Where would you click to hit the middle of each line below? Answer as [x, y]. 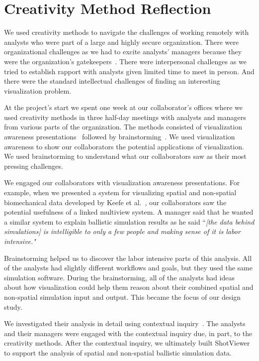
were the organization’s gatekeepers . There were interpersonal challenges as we [125, 61]
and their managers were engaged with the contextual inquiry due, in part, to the [128, 333]
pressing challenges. [34, 166]
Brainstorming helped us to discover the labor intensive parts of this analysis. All [128, 258]
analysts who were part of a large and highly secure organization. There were [122, 42]
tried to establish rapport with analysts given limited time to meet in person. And [129, 71]
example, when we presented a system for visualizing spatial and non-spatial [120, 192]
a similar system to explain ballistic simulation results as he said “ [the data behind [129, 221]
